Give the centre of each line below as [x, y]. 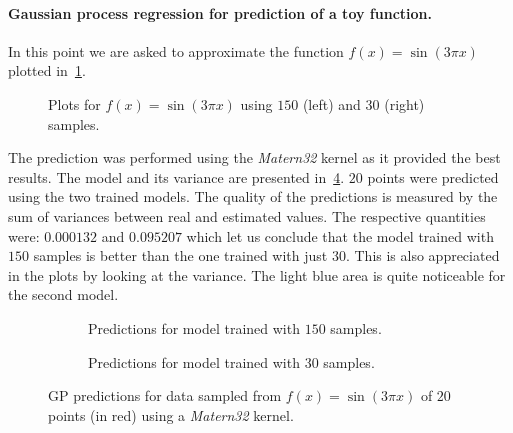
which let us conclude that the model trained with [340, 235]
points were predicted [433, 176]
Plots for [74, 103]
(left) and [331, 103]
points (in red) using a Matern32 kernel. [171, 414]
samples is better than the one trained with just [180, 255]
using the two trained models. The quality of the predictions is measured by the [253, 196]
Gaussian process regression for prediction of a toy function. [220, 12]
